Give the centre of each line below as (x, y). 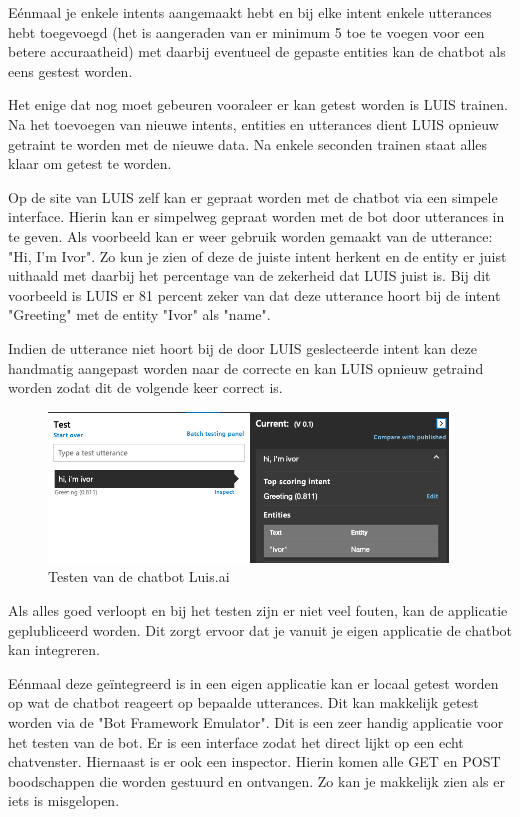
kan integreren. (54, 649)
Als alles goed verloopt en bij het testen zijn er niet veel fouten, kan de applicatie (258, 610)
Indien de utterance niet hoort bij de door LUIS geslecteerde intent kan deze (243, 347)
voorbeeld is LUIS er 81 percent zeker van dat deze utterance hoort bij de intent (254, 294)
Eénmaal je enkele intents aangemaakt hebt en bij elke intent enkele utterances (250, 12)
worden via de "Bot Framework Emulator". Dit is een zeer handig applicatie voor (256, 722)
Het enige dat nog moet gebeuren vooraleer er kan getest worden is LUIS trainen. (258, 104)
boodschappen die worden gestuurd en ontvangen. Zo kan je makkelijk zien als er (256, 780)
